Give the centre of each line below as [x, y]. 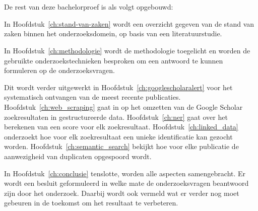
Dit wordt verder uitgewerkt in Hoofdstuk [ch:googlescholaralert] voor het [118, 87]
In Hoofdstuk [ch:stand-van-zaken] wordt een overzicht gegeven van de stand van [129, 23]
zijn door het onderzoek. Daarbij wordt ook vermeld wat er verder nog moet [122, 193]
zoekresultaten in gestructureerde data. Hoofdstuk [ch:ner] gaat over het [116, 117]
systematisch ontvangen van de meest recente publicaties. [92, 97]
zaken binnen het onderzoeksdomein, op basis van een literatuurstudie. [113, 33]
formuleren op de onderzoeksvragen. [59, 70]
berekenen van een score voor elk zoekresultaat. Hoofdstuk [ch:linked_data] [121, 127]
